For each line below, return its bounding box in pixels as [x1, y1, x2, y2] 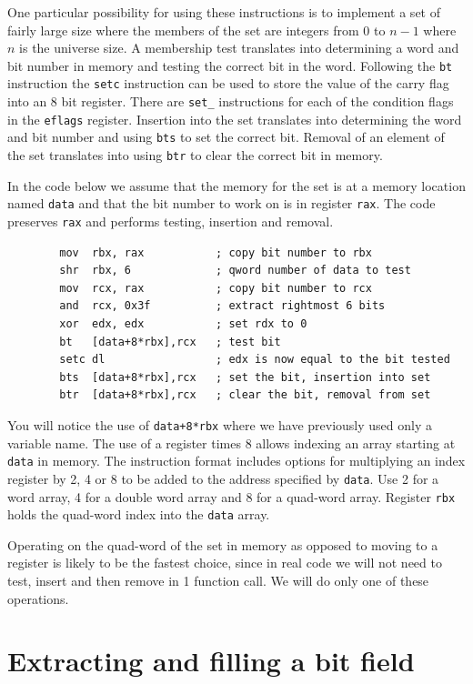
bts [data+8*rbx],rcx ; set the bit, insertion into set [59, 370, 431, 384]
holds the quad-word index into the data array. [7, 505, 270, 524]
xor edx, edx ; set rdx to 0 [59, 317, 307, 330]
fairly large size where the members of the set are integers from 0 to [7, 20, 386, 39]
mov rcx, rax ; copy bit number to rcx [59, 281, 372, 295]
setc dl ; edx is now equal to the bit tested [59, 353, 450, 367]
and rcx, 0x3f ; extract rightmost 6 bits [59, 299, 386, 313]
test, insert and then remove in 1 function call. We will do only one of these [7, 571, 429, 590]
